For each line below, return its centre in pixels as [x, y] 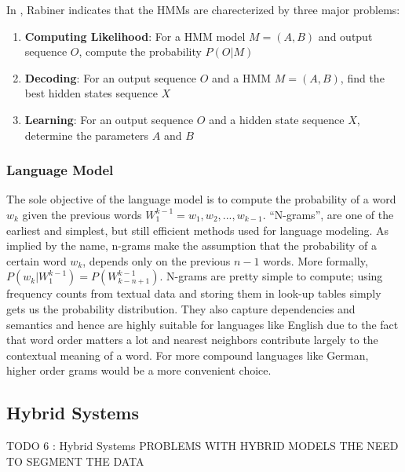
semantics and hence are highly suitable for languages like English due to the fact [202, 324]
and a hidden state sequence [277, 119]
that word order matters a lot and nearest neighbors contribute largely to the [192, 340]
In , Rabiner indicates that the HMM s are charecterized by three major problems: [203, 9]
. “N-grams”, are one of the [328, 214]
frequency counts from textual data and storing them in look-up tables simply [194, 293]
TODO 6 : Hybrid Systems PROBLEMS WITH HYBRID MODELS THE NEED [202, 446]
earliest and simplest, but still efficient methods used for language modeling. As [198, 230]
